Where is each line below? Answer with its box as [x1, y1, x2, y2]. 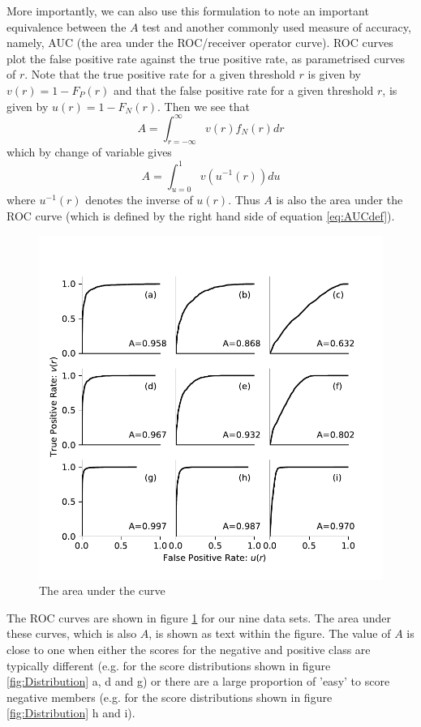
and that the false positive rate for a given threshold [113, 81, 374, 98]
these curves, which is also [6, 625, 137, 642]
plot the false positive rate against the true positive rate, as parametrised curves [6, 49, 406, 66]
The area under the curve [39, 582, 165, 599]
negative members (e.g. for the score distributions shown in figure [6, 688, 333, 705]
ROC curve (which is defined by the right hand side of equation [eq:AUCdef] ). [6, 207, 395, 224]
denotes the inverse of [85, 191, 193, 208]
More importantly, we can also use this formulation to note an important [6, 2, 369, 19]
